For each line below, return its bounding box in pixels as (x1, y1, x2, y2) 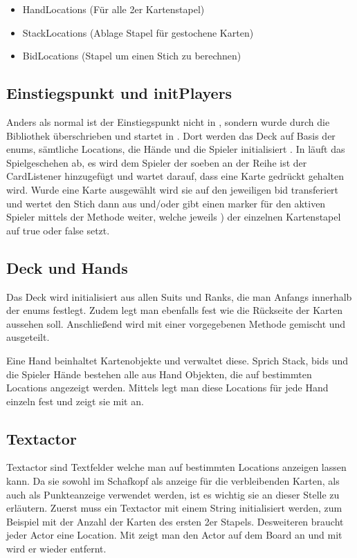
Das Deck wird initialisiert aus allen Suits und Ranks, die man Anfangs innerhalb (6, 289, 352, 304)
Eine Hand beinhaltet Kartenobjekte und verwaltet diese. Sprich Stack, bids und (6, 353, 349, 367)
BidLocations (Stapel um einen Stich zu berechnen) (22, 48, 241, 63)
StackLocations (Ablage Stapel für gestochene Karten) (22, 25, 254, 39)
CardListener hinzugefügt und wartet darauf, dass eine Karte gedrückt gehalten (6, 169, 344, 183)
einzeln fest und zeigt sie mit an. (6, 393, 144, 408)
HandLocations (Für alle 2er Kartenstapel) (22, 2, 205, 16)
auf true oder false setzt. (6, 223, 110, 237)
